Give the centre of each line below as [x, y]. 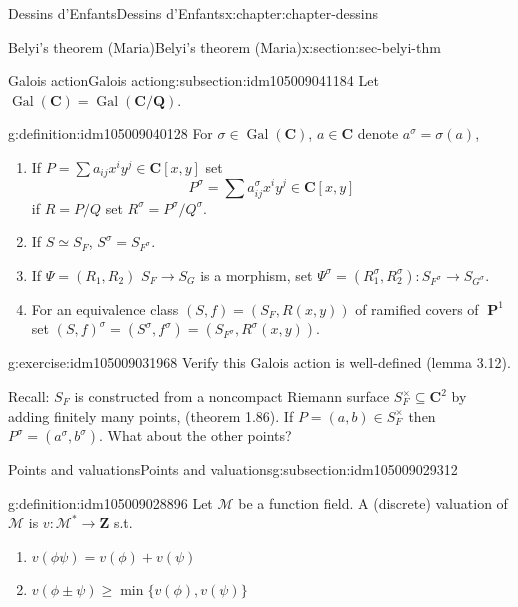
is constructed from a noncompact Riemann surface [232, 396]
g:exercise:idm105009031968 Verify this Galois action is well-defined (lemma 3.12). [259, 362]
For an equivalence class [105, 308]
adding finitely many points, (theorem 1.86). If [151, 415]
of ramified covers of [417, 308]
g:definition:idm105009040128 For [110, 133]
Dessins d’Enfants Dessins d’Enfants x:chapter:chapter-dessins [193, 13]
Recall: [29, 396]
